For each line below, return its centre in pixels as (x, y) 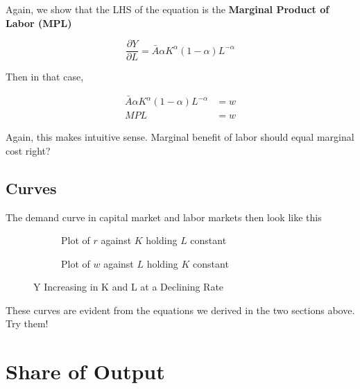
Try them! (27, 323)
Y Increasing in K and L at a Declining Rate (129, 287)
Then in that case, (45, 77)
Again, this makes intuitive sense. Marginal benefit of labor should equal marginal (180, 137)
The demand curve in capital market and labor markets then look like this (164, 217)
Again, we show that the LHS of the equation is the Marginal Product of (168, 9)
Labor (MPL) (39, 23)
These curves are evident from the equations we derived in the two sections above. (180, 310)
